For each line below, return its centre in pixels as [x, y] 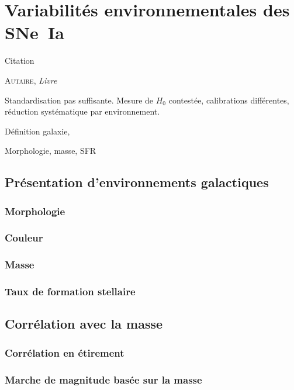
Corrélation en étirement [65, 352]
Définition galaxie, [37, 131]
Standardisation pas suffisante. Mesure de [79, 100]
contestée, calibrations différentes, [229, 100]
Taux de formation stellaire [70, 291]
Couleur [24, 238]
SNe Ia [34, 32]
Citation [20, 61]
